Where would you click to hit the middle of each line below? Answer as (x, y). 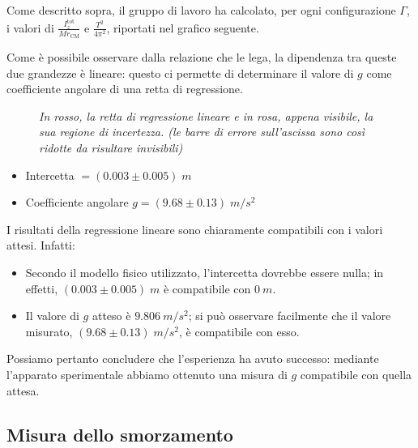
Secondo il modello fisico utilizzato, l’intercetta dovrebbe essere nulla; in (205, 273)
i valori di (30, 27)
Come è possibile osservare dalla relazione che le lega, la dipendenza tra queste (202, 57)
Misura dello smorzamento (120, 434)
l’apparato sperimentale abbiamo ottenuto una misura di (147, 375)
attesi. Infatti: (41, 245)
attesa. (23, 390)
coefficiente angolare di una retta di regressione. (125, 89)
